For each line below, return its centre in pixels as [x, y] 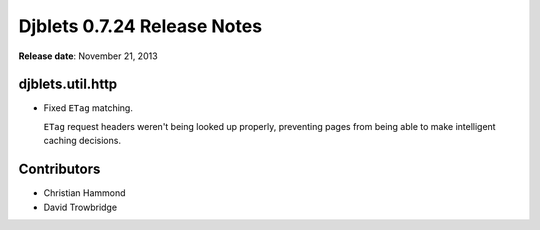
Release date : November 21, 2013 [88, 56]
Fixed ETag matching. [88, 108]
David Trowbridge [80, 207]
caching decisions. [82, 141]
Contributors [59, 169]
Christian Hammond [84, 193]
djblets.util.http [68, 84]
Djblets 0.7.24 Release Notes [140, 26]
